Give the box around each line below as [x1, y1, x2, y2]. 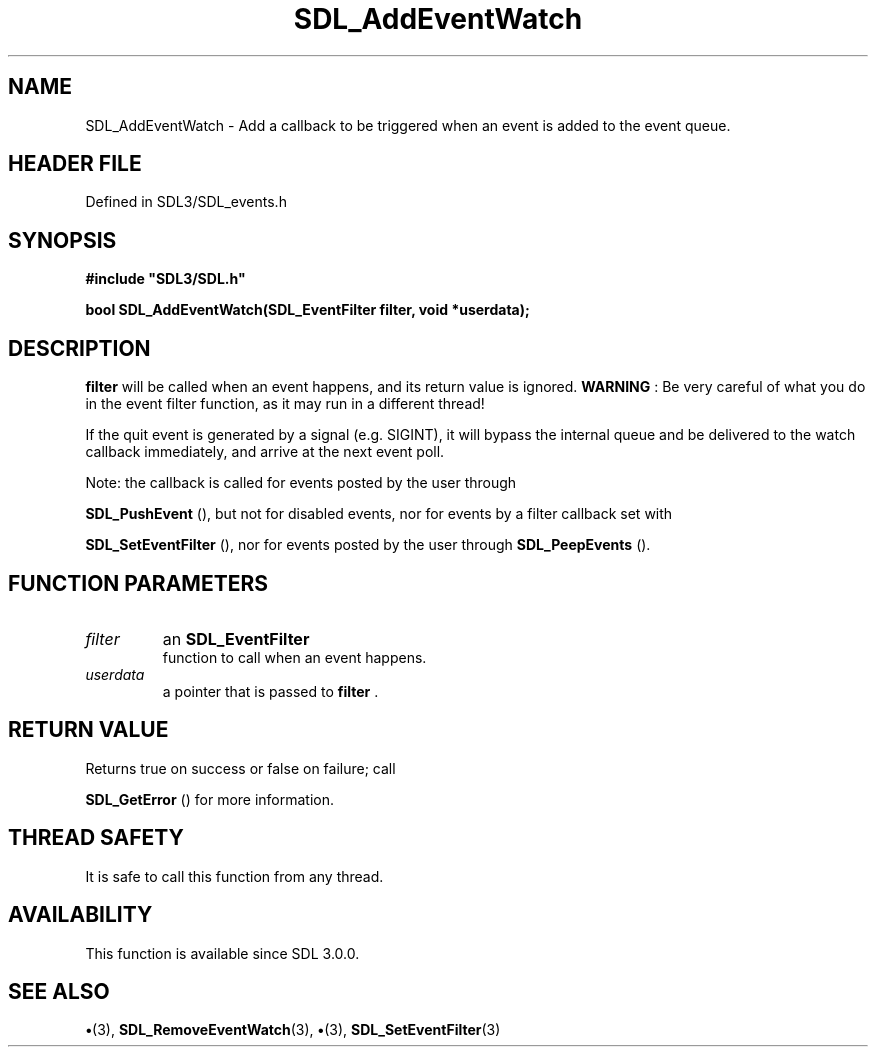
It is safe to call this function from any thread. [85, 867, 384, 885]
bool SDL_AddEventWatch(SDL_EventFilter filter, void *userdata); [85, 301, 530, 319]
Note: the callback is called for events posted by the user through [85, 474, 517, 492]
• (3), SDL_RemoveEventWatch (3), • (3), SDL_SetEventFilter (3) [85, 1021, 501, 1039]
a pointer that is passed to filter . [162, 682, 379, 700]
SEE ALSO [8, 978, 110, 1004]
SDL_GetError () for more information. [85, 790, 335, 808]
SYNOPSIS [8, 227, 117, 253]
